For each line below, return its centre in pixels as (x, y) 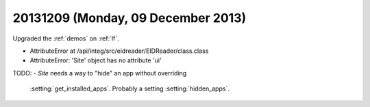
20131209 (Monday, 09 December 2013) (129, 18)
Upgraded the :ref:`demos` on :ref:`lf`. (66, 38)
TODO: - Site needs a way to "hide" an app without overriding (100, 73)
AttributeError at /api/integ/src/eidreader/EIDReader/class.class (119, 51)
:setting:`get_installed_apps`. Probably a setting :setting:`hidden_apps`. (129, 88)
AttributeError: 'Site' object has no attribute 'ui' (96, 60)
